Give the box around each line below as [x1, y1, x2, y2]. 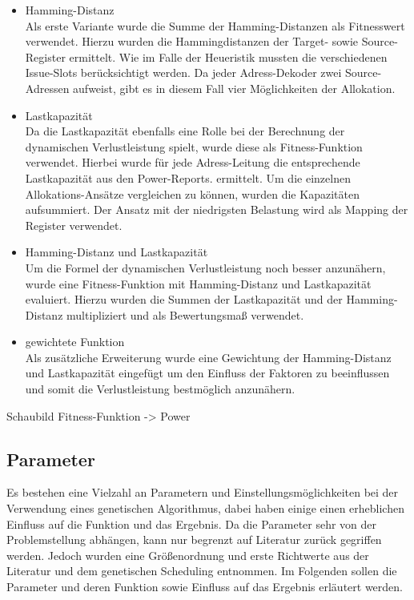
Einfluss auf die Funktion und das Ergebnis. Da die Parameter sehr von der [6, 515, 377, 532]
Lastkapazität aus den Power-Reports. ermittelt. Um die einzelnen [25, 169, 351, 186]
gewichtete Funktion [25, 333, 125, 350]
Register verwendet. [25, 216, 123, 233]
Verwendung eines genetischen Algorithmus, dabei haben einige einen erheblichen [6, 500, 404, 517]
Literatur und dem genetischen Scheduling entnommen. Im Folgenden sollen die [6, 562, 397, 579]
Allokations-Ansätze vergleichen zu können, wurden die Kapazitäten [25, 185, 360, 202]
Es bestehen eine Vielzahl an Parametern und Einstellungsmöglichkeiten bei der [6, 484, 399, 501]
